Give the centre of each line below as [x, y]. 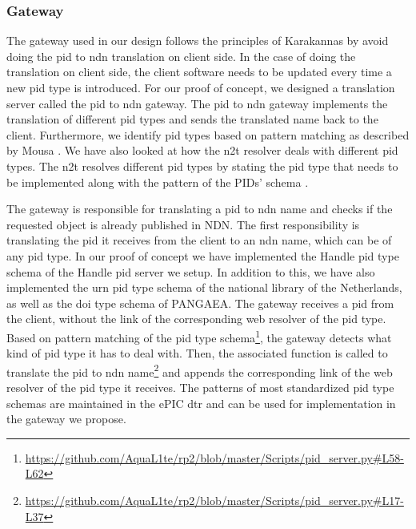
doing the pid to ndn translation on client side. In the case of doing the [181, 56]
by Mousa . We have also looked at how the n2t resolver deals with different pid [202, 150]
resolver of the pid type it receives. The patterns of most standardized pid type [200, 387]
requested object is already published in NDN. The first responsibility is [183, 224]
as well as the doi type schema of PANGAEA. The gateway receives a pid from [200, 303]
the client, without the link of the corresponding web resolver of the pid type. [196, 319]
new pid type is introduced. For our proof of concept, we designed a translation [201, 87]
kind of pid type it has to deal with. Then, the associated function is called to [197, 353]
